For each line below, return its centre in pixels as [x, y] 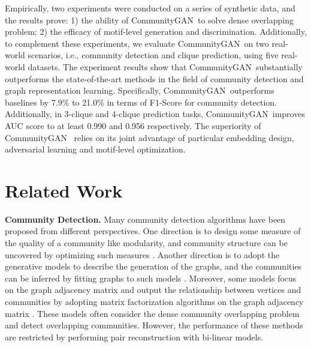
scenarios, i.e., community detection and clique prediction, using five [153, 55]
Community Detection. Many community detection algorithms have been [145, 219]
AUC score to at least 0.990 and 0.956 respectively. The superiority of [133, 125]
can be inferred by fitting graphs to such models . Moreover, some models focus [151, 278]
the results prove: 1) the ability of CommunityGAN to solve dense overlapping [149, 20]
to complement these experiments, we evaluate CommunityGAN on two [137, 43]
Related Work [64, 190]
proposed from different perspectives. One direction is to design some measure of [153, 231]
